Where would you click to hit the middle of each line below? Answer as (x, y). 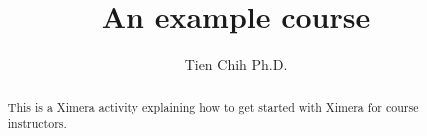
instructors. (37, 123)
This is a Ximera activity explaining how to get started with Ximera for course (213, 106)
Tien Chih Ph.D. (236, 64)
